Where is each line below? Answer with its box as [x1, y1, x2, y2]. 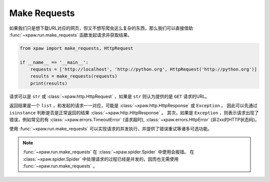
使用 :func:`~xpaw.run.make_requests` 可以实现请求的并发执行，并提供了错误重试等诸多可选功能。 [9, 126, 212, 132]
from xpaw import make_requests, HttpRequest [19, 45, 133, 51]
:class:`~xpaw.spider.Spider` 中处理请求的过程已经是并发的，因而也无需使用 [22, 156, 179, 162]
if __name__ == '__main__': [19, 59, 88, 65]
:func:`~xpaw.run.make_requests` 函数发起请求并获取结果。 [9, 32, 132, 38]
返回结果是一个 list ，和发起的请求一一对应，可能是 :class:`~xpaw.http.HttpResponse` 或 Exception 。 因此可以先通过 [9, 103, 257, 109]
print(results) [30, 80, 67, 86]
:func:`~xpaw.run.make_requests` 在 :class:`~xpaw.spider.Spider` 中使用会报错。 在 [22, 149, 194, 155]
